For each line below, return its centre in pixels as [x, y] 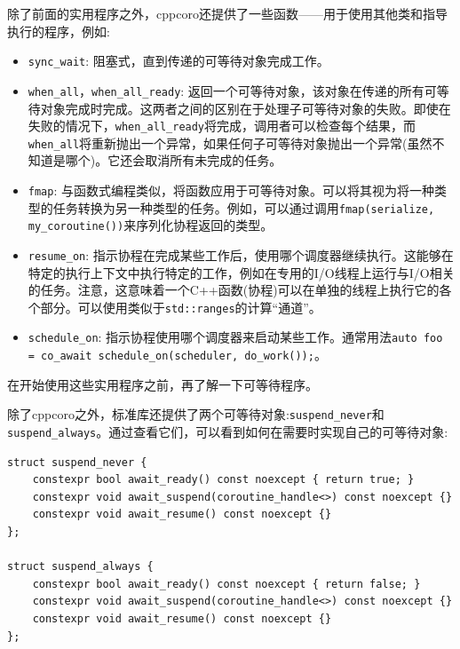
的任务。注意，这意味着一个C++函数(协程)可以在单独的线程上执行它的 [234, 290]
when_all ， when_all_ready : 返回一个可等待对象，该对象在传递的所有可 [232, 90]
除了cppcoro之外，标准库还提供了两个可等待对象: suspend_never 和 [196, 414]
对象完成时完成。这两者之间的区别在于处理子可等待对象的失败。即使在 [246, 108]
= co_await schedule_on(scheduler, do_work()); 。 [177, 355]
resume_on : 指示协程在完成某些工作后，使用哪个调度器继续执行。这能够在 [241, 254]
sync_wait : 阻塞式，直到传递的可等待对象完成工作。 [178, 61]
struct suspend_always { [80, 567]
